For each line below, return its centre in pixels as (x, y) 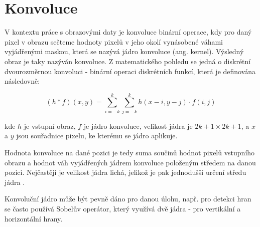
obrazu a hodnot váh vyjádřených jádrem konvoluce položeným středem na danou (130, 162)
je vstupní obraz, (50, 126)
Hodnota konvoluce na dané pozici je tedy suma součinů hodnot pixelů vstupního (130, 152)
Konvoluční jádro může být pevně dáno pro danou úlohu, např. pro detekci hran (128, 199)
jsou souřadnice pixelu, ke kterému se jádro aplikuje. (97, 136)
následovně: (22, 81)
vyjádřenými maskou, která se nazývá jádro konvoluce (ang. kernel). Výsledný (124, 51)
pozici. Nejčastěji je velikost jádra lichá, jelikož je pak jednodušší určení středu (125, 172)
